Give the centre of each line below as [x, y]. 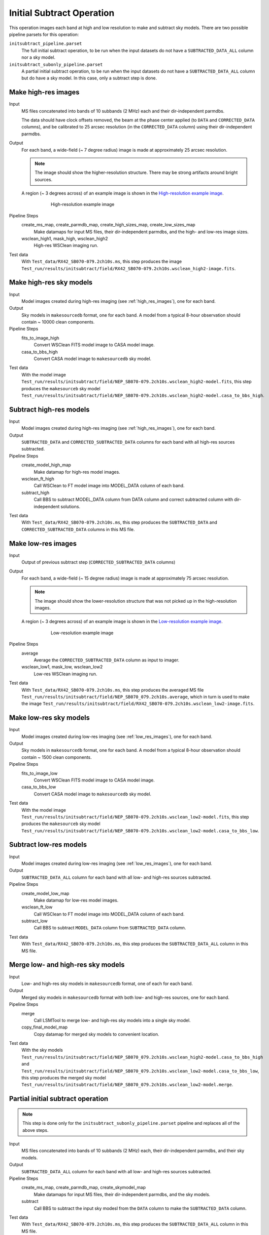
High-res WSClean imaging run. [66, 246]
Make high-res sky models [51, 282]
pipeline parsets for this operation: [44, 34]
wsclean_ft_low [37, 907]
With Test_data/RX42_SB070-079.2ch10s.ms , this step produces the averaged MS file [113, 690]
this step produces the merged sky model [64, 1078]
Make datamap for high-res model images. [77, 472]
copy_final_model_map [45, 1027]
